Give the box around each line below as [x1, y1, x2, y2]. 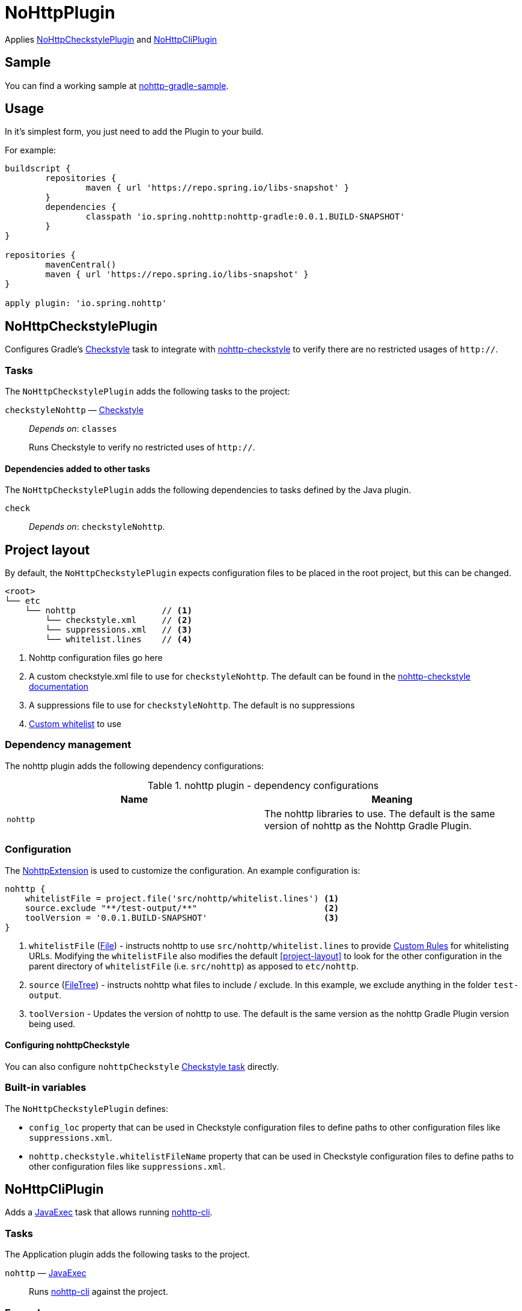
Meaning [371, 793, 413, 805]
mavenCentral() [45, 260, 117, 270]
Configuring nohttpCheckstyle [5, 1040, 130, 1051]
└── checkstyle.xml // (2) [45, 615, 192, 625]
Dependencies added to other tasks [5, 463, 150, 474]
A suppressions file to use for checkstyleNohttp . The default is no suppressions [29, 700, 355, 711]
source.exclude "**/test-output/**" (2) [25, 903, 339, 913]
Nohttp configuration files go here [29, 652, 163, 663]
